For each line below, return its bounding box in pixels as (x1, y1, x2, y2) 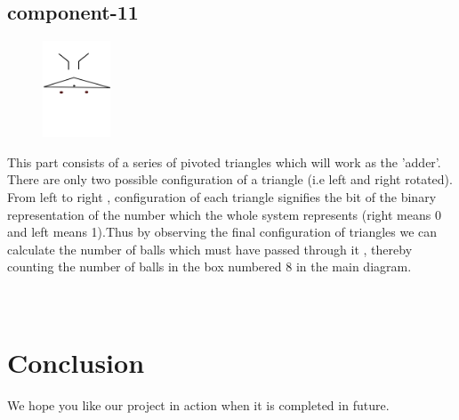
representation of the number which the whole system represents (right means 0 (7, 205, 441, 223)
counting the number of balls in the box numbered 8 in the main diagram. (7, 257, 412, 276)
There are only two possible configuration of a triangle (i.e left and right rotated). (7, 170, 453, 189)
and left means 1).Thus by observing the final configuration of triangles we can (7, 222, 438, 241)
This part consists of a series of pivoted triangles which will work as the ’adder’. (7, 152, 441, 171)
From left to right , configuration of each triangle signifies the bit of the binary (7, 187, 437, 206)
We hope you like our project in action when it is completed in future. (7, 396, 390, 415)
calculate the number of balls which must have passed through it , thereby (7, 239, 413, 258)
